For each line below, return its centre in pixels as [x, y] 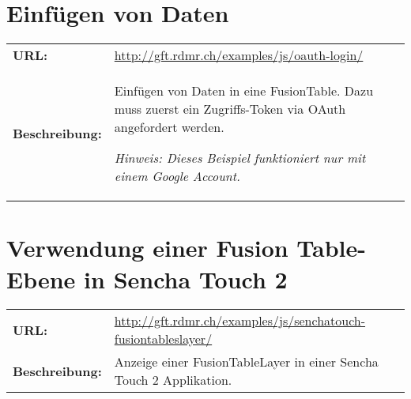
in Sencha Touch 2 [186, 279]
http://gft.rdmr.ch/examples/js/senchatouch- [240, 321]
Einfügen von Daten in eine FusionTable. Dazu [244, 91]
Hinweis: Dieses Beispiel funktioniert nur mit [240, 158]
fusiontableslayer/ [163, 339]
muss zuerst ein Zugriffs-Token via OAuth [230, 109]
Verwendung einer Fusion [147, 248]
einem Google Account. [177, 176]
